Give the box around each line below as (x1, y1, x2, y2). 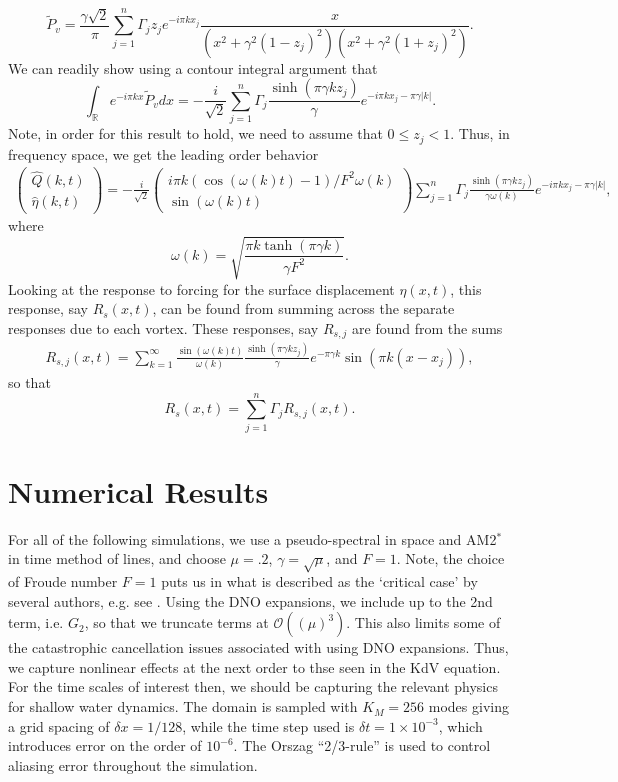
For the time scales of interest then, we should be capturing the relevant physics (8, 676, 498, 697)
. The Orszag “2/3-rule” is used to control (233, 735, 491, 756)
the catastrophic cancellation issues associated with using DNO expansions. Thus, (8, 637, 509, 658)
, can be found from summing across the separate (152, 298, 455, 319)
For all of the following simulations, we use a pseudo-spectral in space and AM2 (8, 528, 497, 549)
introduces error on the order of (8, 735, 202, 756)
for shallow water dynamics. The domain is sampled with (8, 696, 358, 717)
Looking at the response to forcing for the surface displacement (8, 278, 395, 299)
